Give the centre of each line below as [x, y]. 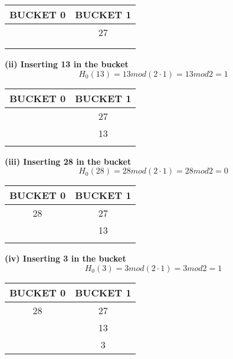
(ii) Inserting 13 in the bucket [67, 64]
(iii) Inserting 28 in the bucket [68, 161]
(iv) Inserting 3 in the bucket [65, 258]
